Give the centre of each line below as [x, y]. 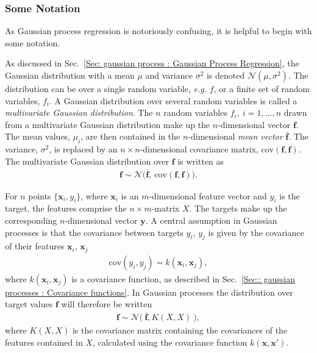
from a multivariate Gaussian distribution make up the [108, 124]
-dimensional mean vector [235, 136]
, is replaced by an [83, 149]
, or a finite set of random [262, 88]
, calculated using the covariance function [170, 342]
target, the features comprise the [66, 208]
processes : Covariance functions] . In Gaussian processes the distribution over [149, 292]
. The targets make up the [238, 208]
